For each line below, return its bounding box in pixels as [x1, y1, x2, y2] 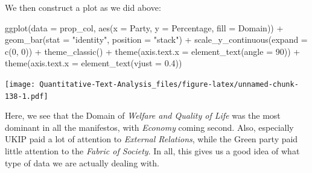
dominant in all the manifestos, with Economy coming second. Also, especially [5, 121, 294, 133]
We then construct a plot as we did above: [5, 1, 161, 13]
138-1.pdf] [5, 92, 48, 101]
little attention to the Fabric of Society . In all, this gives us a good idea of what [5, 145, 300, 157]
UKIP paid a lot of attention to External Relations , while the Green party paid [5, 133, 298, 145]
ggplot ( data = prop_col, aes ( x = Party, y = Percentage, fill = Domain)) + [5, 21, 284, 34]
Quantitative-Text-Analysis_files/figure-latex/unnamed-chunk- [39, 80, 299, 89]
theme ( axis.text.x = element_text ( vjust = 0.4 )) [5, 57, 182, 69]
